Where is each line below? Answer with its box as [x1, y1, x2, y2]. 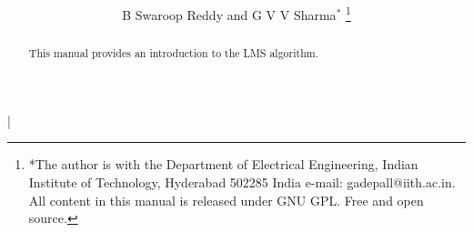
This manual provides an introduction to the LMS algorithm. [28, 45, 318, 61]
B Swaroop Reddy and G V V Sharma [122, 5, 337, 24]
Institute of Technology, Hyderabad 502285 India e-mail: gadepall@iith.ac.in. [28, 173, 456, 192]
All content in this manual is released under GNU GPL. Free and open [28, 190, 424, 209]
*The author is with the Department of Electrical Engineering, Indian [28, 155, 418, 174]
